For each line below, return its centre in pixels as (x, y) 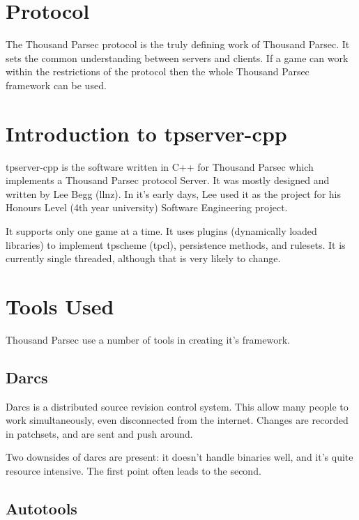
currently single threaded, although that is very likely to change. (143, 258)
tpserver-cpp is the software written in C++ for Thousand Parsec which (160, 166)
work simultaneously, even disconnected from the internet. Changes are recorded (177, 420)
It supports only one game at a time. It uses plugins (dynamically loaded (161, 231)
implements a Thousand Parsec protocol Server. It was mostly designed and (168, 180)
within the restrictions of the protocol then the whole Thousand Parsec (158, 71)
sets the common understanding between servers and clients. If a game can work (177, 58)
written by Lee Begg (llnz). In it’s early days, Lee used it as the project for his (173, 193)
